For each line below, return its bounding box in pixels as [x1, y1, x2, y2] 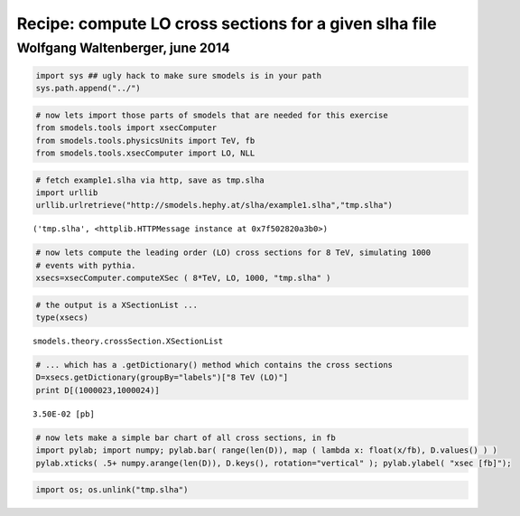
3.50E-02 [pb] [32, 408, 95, 419]
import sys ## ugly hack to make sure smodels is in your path [35, 70, 322, 80]
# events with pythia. [35, 260, 136, 270]
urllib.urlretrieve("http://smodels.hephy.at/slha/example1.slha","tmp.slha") [35, 200, 393, 211]
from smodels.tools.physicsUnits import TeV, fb [35, 136, 255, 145]
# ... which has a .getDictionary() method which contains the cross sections [35, 360, 393, 370]
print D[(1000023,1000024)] [35, 385, 160, 395]
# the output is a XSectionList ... [35, 299, 199, 310]
